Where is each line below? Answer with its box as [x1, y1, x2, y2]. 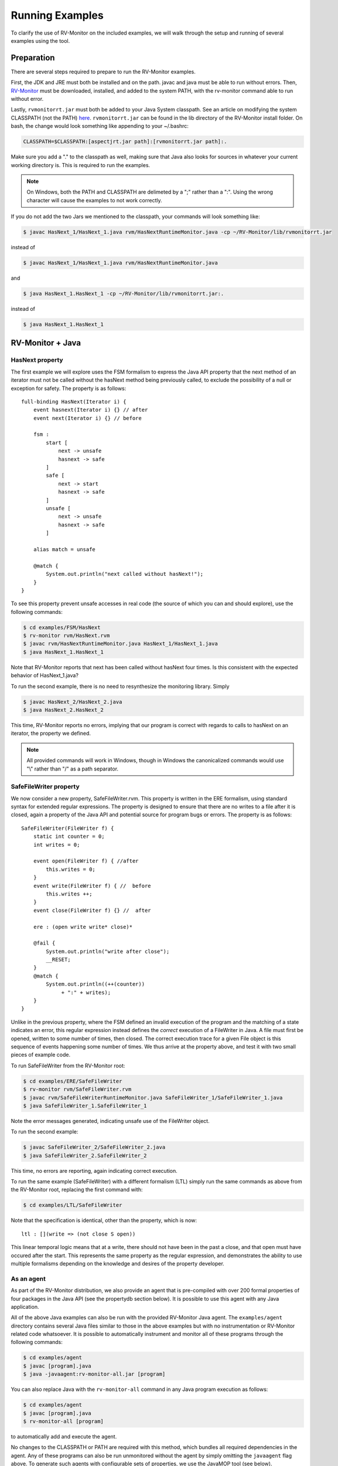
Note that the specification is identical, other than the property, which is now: [11, 1217, 197, 1224]
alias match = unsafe [33, 546, 96, 552]
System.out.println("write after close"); [46, 948, 170, 955]
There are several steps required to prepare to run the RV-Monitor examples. [11, 68, 196, 75]
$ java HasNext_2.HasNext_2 [23, 707, 104, 713]
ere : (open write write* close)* [33, 924, 133, 930]
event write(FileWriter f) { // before [33, 883, 152, 889]
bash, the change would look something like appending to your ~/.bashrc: [11, 123, 189, 130]
